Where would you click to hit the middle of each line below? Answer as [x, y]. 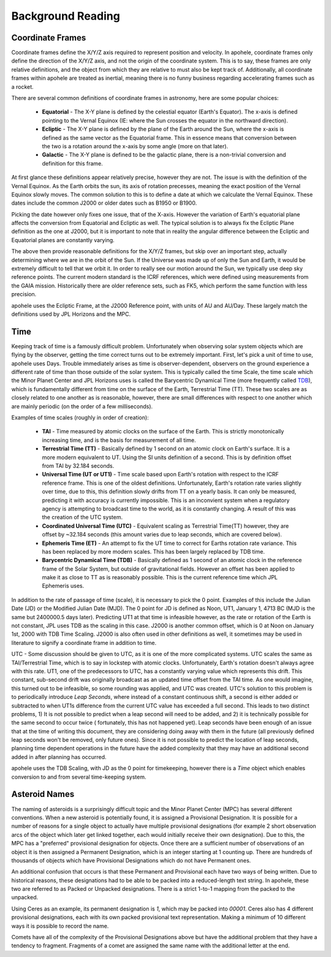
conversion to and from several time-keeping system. [79, 777]
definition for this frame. [73, 163]
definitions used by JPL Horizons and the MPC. [71, 314]
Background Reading [66, 16]
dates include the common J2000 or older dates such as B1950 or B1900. [104, 203]
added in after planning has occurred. [59, 757]
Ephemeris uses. [63, 586]
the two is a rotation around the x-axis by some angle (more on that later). [135, 146]
